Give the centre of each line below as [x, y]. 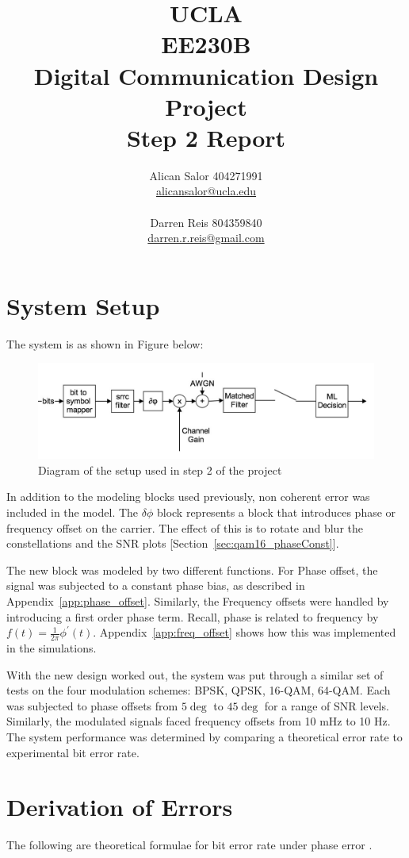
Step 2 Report [206, 137]
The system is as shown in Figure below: [105, 343]
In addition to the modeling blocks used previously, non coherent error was [188, 496]
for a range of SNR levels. [327, 705]
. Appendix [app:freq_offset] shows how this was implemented [245, 632]
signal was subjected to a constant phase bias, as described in [156, 585]
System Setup [83, 305]
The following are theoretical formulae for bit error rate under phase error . [189, 845]
